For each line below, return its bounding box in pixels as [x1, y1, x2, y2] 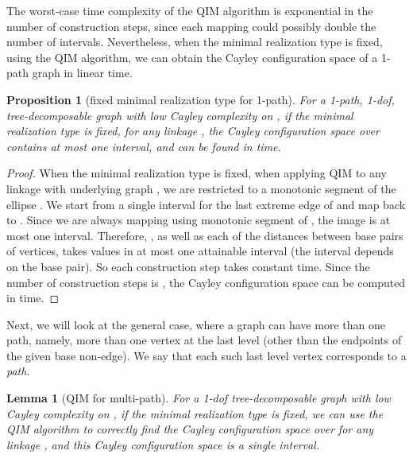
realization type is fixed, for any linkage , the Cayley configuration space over [6, 122, 380, 139]
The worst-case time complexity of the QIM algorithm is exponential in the [6, 2, 373, 18]
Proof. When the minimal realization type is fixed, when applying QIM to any [6, 165, 387, 181]
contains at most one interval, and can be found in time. [6, 138, 281, 154]
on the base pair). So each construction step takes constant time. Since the [6, 258, 370, 274]
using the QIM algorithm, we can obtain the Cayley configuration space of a [6, 49, 378, 65]
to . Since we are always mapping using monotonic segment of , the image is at [6, 212, 391, 228]
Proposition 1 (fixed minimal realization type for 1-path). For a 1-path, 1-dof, [6, 91, 395, 107]
